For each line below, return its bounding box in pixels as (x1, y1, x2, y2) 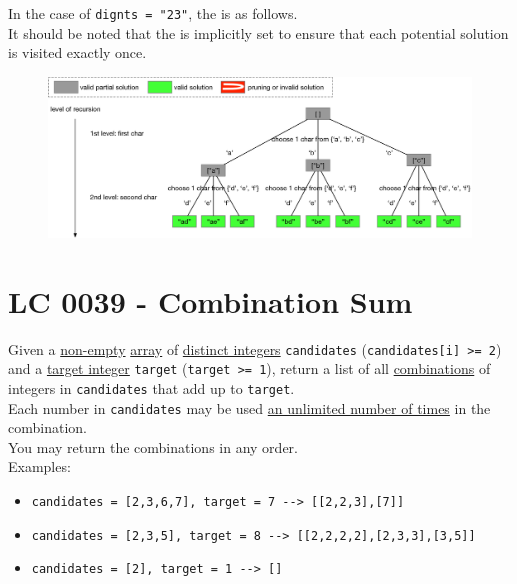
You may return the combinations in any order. (8, 436, 298, 457)
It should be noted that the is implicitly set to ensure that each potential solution (8, 22, 509, 43)
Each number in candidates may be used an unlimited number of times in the (8, 397, 491, 418)
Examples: (8, 456, 71, 477)
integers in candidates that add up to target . (8, 377, 295, 398)
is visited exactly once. (8, 42, 147, 63)
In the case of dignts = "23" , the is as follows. (8, 3, 298, 23)
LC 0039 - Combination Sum (8, 280, 413, 321)
